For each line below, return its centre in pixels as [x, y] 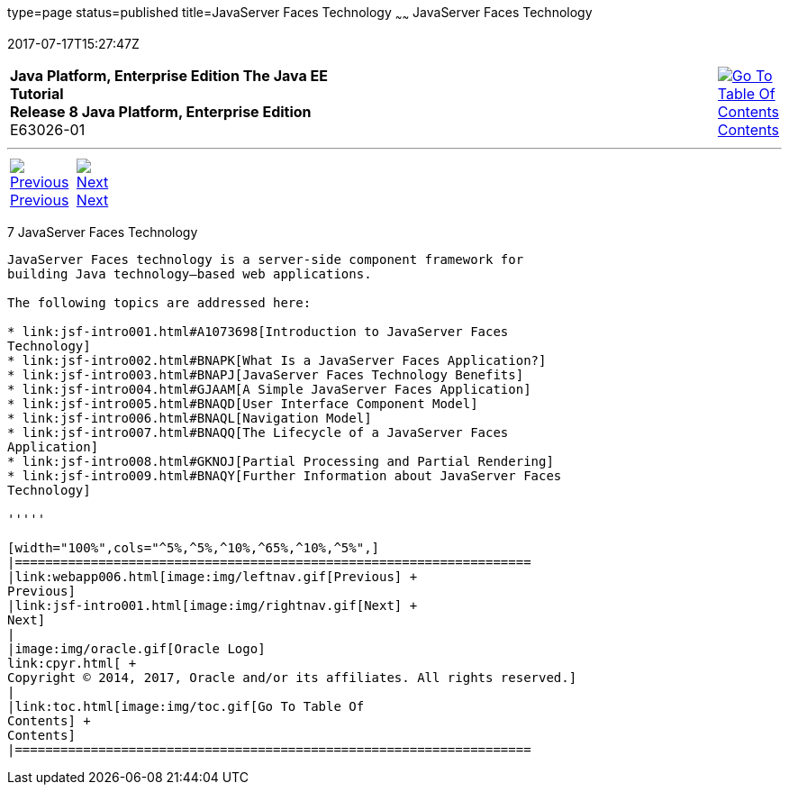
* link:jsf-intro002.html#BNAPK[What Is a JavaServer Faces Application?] [277, 360]
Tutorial [37, 93]
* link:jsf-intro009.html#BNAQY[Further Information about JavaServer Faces [285, 475]
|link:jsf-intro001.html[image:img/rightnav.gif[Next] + [213, 605]
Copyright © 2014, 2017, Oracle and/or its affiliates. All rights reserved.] [292, 677]
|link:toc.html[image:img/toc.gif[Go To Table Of [186, 706]
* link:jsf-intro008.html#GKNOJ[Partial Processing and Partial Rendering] [281, 461]
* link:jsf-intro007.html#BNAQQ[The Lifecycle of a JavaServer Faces [258, 432]
